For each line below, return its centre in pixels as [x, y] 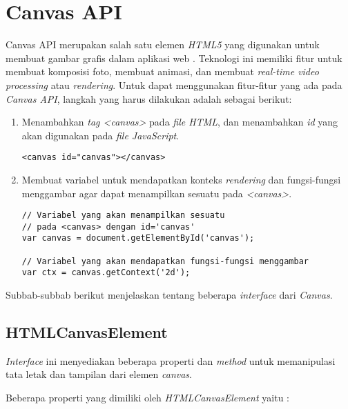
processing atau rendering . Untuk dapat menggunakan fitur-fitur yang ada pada [174, 84]
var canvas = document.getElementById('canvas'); [138, 238]
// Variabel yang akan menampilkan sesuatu [123, 216]
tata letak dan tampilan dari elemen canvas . [99, 374]
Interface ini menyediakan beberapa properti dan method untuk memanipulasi [171, 360]
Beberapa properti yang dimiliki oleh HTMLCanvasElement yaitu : [147, 398]
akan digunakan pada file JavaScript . [100, 135]
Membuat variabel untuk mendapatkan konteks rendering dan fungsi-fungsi [181, 179]
